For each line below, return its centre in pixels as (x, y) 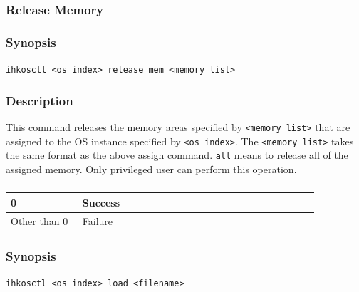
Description (40, 100)
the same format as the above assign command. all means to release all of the (177, 155)
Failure (98, 220)
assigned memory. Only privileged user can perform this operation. (151, 168)
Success (101, 202)
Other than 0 (40, 220)
